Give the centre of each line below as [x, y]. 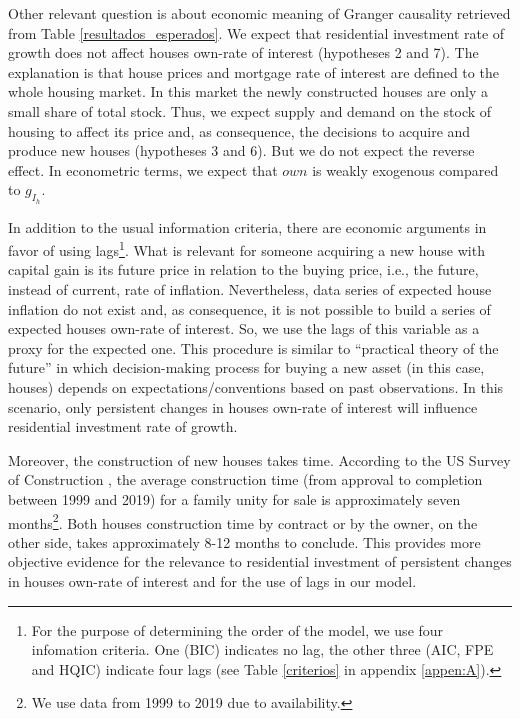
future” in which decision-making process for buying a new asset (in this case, [246, 367]
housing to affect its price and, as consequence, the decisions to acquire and [239, 130]
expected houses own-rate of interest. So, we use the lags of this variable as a [244, 328]
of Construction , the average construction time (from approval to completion [245, 479]
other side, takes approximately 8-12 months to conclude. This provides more [244, 541]
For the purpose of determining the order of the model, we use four [237, 629]
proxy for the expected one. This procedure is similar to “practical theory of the [253, 347]
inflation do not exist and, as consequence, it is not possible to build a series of [249, 308]
